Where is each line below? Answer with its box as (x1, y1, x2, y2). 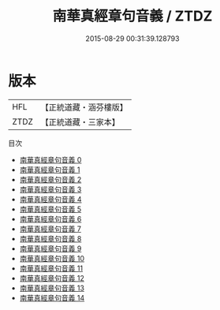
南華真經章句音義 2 (19, 174, 82, 184)
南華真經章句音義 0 (19, 155, 82, 164)
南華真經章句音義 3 (19, 185, 82, 194)
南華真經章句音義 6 (19, 214, 82, 223)
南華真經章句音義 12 (19, 273, 84, 282)
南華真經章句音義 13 (19, 283, 85, 293)
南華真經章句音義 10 (19, 253, 85, 263)
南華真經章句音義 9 (19, 244, 82, 253)
